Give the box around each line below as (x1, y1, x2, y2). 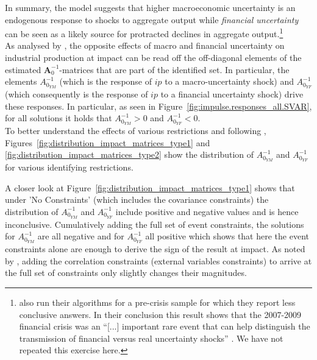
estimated (5, 63, 41, 76)
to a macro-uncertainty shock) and (165, 75, 294, 88)
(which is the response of (59, 75, 152, 88)
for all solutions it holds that (5, 111, 112, 124)
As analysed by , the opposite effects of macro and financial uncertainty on (5, 39, 285, 52)
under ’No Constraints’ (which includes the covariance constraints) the (5, 193, 269, 206)
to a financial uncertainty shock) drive (160, 88, 304, 101)
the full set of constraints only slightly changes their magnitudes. (5, 266, 247, 279)
